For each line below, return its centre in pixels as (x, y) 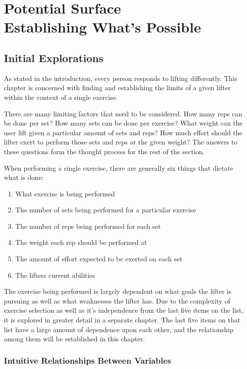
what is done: (24, 177)
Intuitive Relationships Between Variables (88, 360)
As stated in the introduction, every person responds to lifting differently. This (121, 78)
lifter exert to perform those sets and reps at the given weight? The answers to (121, 142)
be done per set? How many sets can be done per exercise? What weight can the (123, 123)
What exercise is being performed (65, 193)
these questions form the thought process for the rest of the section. (104, 151)
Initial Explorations (54, 57)
